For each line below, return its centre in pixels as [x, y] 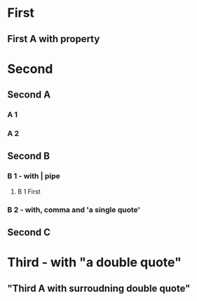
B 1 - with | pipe [34, 176]
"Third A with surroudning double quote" [99, 288]
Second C [29, 232]
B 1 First [29, 192]
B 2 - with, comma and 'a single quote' [74, 210]
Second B [29, 156]
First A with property [54, 39]
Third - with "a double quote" [95, 263]
